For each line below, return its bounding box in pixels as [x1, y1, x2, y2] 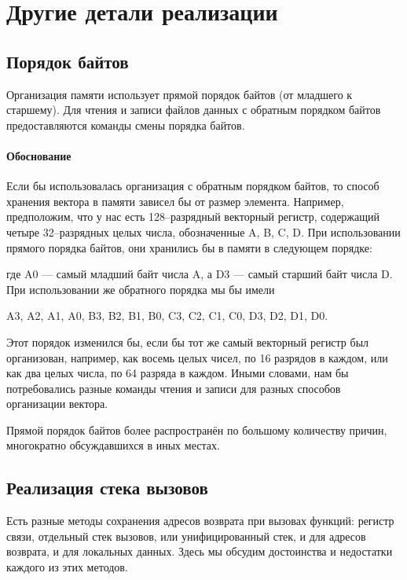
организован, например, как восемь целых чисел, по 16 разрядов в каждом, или [6, 349, 388, 365]
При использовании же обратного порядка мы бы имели [6, 281, 275, 297]
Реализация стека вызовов [6, 475, 208, 500]
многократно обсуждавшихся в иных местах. [6, 437, 220, 453]
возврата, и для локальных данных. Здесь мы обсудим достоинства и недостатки [6, 543, 393, 560]
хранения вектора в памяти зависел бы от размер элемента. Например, [6, 193, 344, 209]
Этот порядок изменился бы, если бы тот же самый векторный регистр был [6, 333, 369, 350]
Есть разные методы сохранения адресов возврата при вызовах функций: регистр [6, 512, 394, 529]
